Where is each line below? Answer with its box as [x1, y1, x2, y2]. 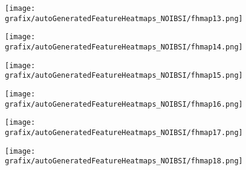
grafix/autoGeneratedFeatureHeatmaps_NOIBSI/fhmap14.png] [5, 42, 243, 51]
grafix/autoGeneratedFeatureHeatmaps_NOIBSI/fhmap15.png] [5, 71, 243, 80]
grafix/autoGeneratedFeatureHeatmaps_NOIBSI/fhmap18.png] [5, 157, 243, 166]
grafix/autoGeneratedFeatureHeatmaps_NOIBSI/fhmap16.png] [5, 99, 243, 109]
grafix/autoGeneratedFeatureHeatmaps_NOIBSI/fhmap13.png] [5, 14, 243, 23]
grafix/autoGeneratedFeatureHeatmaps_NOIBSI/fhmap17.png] [5, 128, 243, 137]
